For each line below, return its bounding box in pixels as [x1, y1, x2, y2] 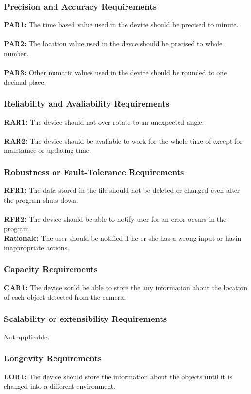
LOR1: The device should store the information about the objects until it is [4, 371, 233, 381]
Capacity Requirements [4, 263, 98, 275]
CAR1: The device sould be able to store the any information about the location [4, 282, 248, 292]
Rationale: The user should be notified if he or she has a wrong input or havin [4, 233, 242, 243]
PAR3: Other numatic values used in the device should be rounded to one [4, 67, 227, 77]
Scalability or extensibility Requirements [4, 312, 167, 324]
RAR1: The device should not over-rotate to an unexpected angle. [4, 116, 204, 127]
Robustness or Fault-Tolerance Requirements [4, 166, 184, 178]
